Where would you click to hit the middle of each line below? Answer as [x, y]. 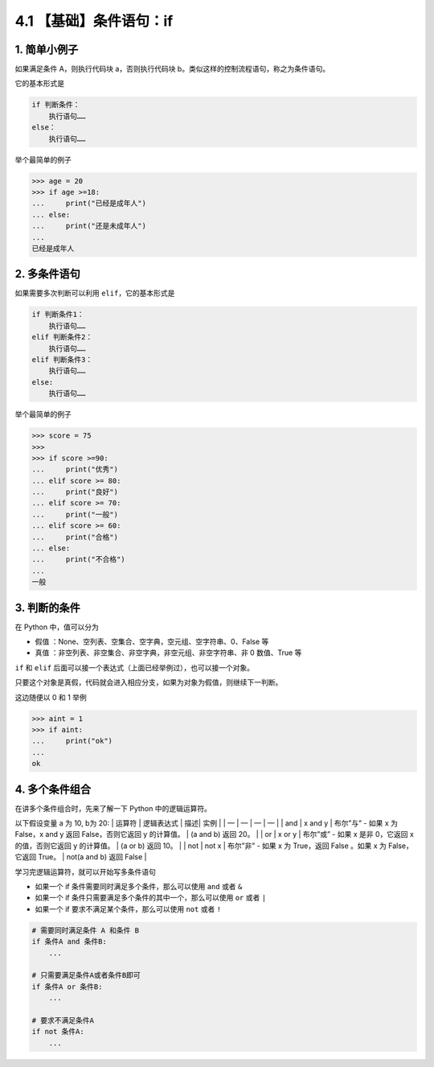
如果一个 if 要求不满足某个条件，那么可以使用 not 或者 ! [128, 908]
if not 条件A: [58, 1032]
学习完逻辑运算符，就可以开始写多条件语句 [85, 871]
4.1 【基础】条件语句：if [94, 21]
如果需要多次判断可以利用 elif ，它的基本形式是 [95, 293]
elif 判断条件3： [62, 359]
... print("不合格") [78, 560]
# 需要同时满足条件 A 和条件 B [86, 930]
